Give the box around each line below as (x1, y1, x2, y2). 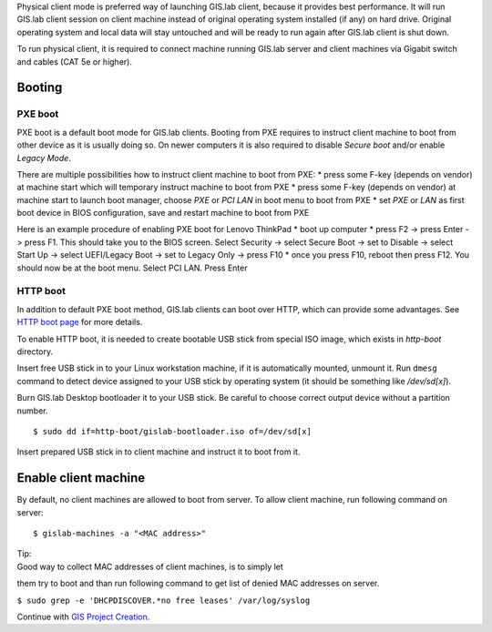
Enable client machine (16, 470, 146, 486)
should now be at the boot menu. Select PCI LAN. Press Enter (16, 262, 248, 273)
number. (16, 405, 48, 416)
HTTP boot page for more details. (16, 317, 143, 328)
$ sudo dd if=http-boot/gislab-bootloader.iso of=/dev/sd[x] (33, 426, 312, 436)
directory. (16, 346, 54, 357)
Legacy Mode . (16, 152, 72, 163)
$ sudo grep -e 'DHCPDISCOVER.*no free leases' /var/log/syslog (16, 595, 311, 606)
